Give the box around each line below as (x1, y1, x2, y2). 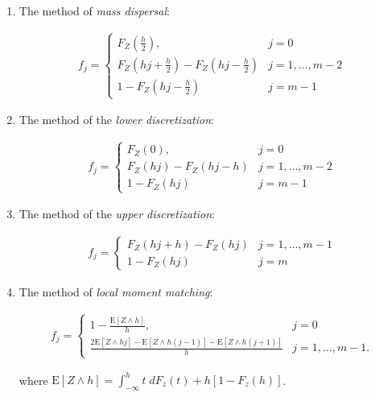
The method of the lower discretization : (19, 111, 214, 128)
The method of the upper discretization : (19, 205, 216, 222)
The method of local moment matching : (19, 283, 213, 300)
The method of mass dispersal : (19, 2, 170, 19)
